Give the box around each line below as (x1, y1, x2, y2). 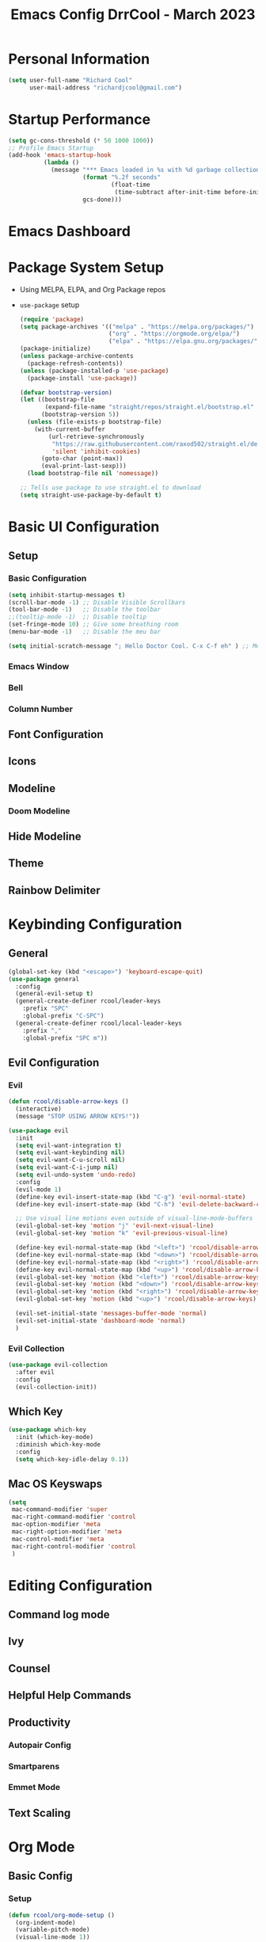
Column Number (8, 703, 74, 714)
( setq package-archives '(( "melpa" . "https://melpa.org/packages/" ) (19, 322, 255, 330)
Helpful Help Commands (8, 1689, 132, 1702)
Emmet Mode (8, 1782, 61, 1793)
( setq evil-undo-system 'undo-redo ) (15, 1171, 136, 1179)
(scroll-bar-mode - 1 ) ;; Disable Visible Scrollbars (8, 598, 186, 607)
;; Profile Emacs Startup (8, 144, 93, 152)
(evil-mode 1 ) (15, 1186, 62, 1194)
